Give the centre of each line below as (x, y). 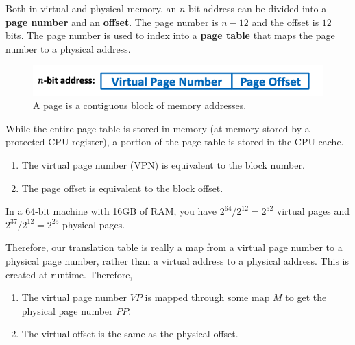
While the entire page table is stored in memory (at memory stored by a (158, 128)
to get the (306, 297)
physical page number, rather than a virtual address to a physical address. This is (177, 261)
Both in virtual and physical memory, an (91, 8)
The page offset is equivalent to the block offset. (122, 188)
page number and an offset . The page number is (112, 22)
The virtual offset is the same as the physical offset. (130, 334)
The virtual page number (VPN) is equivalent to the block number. (163, 165)
